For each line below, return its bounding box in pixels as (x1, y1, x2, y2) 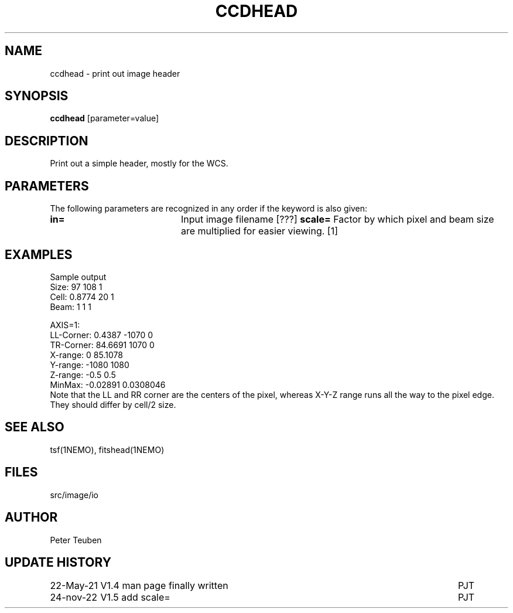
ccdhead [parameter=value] (50, 113, 159, 124)
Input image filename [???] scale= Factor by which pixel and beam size (180, 213, 494, 226)
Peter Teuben (50, 534, 102, 545)
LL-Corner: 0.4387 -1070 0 (50, 329, 153, 340)
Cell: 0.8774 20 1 (50, 291, 114, 302)
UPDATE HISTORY (5, 554, 112, 570)
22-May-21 (50, 580, 98, 592)
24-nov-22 (50, 591, 98, 604)
